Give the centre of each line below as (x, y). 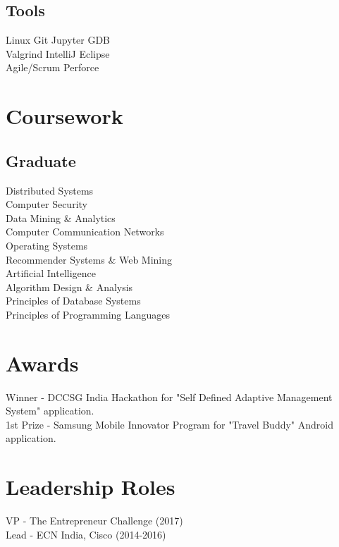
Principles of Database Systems (73, 301)
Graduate (41, 160)
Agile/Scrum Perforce (53, 67)
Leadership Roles (91, 487)
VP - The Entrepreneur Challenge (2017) (94, 521)
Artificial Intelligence (51, 273)
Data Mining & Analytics (61, 217)
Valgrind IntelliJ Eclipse (58, 53)
